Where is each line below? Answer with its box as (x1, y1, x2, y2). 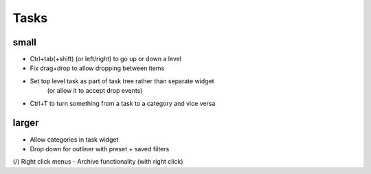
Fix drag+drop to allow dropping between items (30, 64, 165, 72)
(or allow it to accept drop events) (47, 87, 143, 95)
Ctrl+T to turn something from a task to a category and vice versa (30, 99, 216, 107)
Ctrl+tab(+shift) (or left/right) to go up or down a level (30, 55, 182, 63)
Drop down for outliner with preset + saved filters (30, 144, 170, 153)
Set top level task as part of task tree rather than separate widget (30, 76, 214, 85)
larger (12, 117, 39, 129)
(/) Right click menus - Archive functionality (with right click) (12, 157, 183, 166)
